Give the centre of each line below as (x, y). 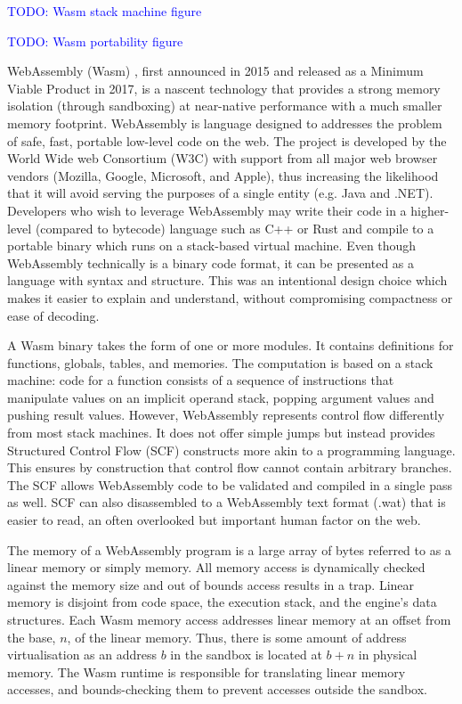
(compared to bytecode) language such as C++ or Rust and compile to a (235, 228)
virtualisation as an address (82, 655)
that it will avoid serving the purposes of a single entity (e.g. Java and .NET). (220, 193)
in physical (388, 655)
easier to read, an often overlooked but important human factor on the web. (214, 520)
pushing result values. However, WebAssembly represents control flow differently (226, 415)
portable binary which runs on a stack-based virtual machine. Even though (212, 246)
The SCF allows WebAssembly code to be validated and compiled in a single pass (230, 484)
